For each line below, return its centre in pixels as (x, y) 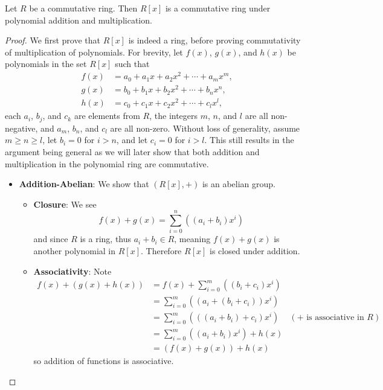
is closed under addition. (255, 251)
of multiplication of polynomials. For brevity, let (94, 52)
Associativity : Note (72, 271)
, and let (132, 140)
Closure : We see (65, 204)
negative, (21, 128)
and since (51, 239)
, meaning (192, 239)
